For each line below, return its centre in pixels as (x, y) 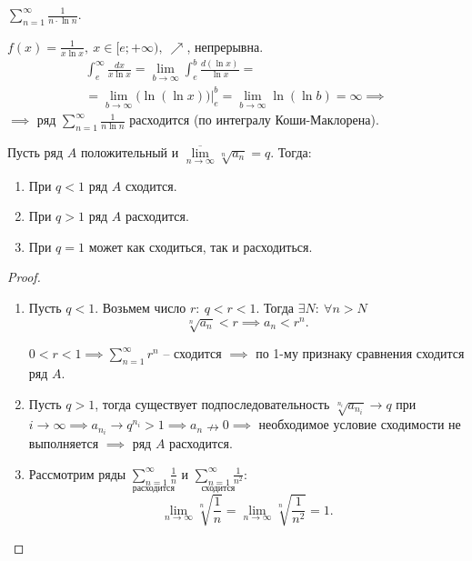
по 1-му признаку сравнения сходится (360, 353)
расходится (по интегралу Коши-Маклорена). (254, 120)
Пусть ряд (35, 151)
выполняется (64, 443)
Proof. (24, 277)
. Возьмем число (141, 308)
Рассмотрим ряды (77, 473)
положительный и (130, 151)
